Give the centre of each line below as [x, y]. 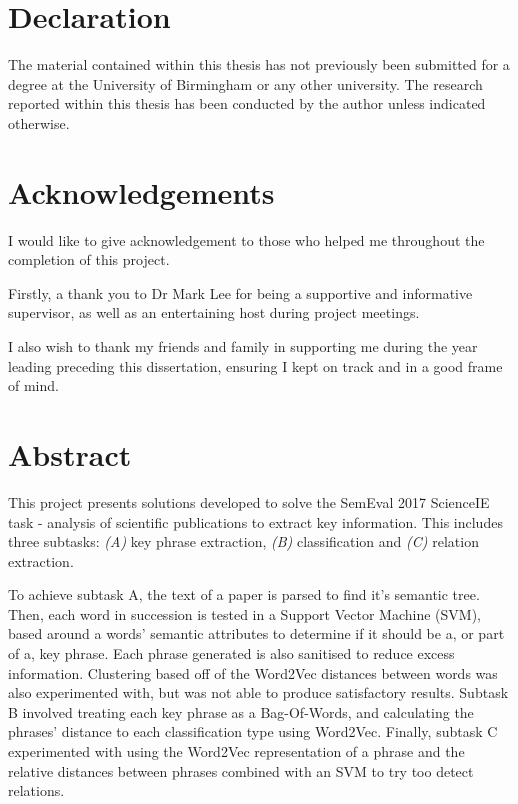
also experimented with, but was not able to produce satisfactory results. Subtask [258, 692]
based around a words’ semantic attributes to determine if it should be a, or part [256, 633]
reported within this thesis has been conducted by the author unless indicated [247, 103]
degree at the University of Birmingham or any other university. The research [245, 83]
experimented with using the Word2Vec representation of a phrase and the [236, 751]
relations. [36, 790]
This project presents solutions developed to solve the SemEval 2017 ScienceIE [249, 501]
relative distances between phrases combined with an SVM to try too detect [241, 770]
